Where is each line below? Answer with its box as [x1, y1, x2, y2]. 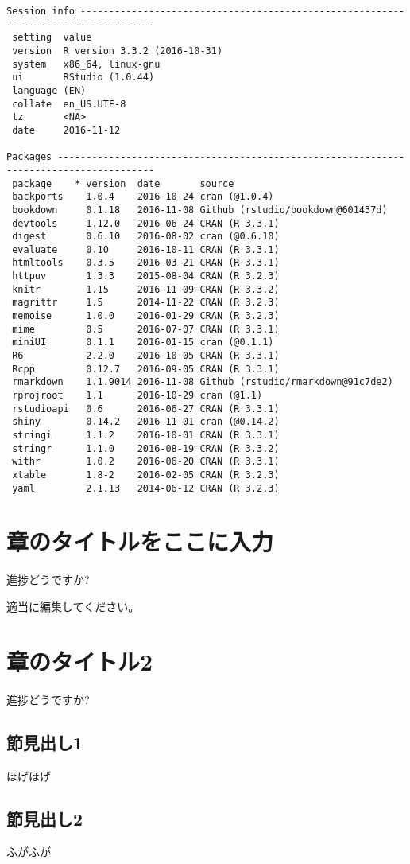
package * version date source [12, 177, 234, 189]
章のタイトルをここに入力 [6, 525, 274, 558]
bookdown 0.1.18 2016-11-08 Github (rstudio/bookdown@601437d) [12, 204, 388, 216]
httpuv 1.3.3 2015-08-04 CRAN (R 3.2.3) [12, 270, 280, 282]
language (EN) [12, 84, 87, 96]
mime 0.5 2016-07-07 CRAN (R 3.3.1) [12, 323, 280, 335]
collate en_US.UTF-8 [12, 98, 126, 110]
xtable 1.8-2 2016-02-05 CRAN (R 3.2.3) [12, 469, 280, 481]
